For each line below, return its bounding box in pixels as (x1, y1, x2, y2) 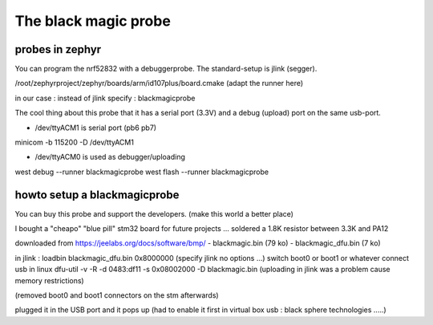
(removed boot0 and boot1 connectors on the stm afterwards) (14, 290, 220, 300)
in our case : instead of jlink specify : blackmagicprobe (14, 93, 196, 103)
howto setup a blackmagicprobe (14, 188, 180, 201)
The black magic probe (14, 12, 172, 30)
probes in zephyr (14, 43, 102, 56)
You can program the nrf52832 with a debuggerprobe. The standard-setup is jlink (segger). (14, 64, 318, 74)
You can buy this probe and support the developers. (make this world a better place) (14, 209, 294, 218)
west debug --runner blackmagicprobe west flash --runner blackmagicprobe (14, 167, 269, 177)
